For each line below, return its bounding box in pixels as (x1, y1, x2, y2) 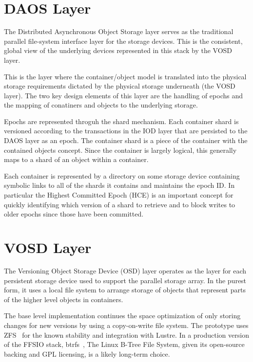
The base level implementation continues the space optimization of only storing (4, 310, 241, 321)
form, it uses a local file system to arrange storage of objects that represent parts (4, 285, 246, 295)
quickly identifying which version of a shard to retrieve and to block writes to (4, 199, 235, 209)
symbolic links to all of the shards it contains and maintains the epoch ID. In (4, 180, 235, 190)
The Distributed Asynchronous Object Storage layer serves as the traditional (4, 26, 234, 36)
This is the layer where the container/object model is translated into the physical (4, 71, 247, 81)
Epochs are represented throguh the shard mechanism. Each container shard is (4, 116, 239, 126)
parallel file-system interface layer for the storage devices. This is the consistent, (4, 36, 243, 46)
